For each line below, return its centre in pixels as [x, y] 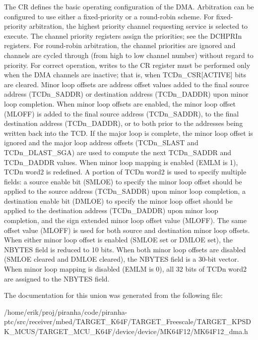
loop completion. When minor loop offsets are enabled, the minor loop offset [120, 103]
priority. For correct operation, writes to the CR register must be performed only [127, 65]
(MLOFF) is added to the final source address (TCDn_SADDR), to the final [122, 113]
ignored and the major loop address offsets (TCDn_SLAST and [101, 142]
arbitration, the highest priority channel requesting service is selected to [138, 26]
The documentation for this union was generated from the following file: [113, 295]
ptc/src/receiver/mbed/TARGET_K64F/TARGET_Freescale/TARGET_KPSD [128, 321]
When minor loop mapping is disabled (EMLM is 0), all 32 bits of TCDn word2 [126, 269]
